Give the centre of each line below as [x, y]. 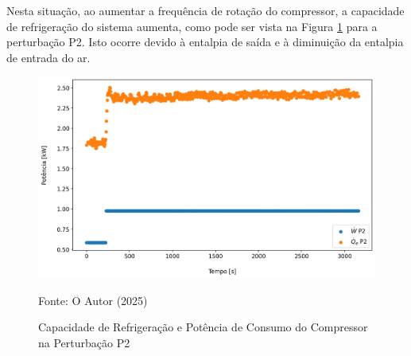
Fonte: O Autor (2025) [93, 300]
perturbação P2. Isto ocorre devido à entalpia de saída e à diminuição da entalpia [205, 42]
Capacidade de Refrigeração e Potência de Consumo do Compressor [203, 327]
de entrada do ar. [48, 57]
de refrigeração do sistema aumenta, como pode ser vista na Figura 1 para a [192, 26]
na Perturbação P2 [84, 342]
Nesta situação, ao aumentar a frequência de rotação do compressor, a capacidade [205, 10]
